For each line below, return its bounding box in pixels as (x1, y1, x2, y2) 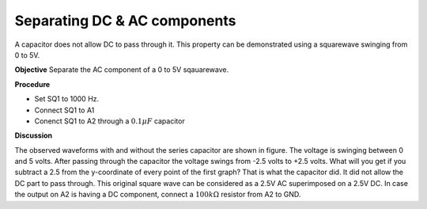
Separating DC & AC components (14, 12, 236, 29)
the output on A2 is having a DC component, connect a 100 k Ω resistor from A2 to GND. (14, 190, 301, 199)
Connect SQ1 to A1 (34, 105, 95, 115)
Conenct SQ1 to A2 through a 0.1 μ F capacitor (34, 116, 185, 126)
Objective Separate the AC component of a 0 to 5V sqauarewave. (14, 65, 229, 74)
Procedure (14, 79, 51, 89)
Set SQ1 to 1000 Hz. (34, 94, 100, 104)
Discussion (14, 131, 53, 140)
